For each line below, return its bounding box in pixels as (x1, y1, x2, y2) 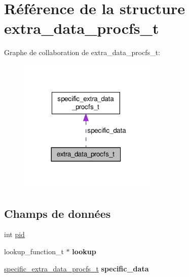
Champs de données (4, 205, 111, 221)
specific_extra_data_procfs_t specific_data (4, 263, 149, 273)
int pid (4, 229, 25, 240)
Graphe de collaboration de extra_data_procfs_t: (4, 47, 160, 58)
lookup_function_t (4, 246, 64, 256)
